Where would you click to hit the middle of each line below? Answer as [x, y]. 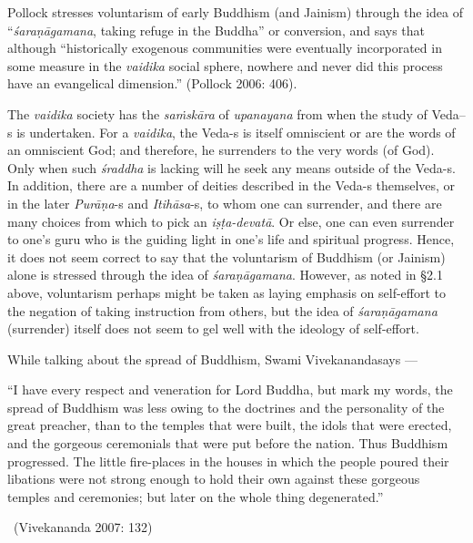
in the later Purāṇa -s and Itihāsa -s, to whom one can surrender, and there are [225, 203]
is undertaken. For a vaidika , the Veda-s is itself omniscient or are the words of [236, 132]
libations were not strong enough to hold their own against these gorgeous [214, 479]
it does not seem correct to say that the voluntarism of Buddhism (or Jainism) [226, 256]
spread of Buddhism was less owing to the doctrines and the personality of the [226, 407]
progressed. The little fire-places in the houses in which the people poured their [228, 461]
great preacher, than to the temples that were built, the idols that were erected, [230, 425]
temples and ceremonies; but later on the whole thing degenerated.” [196, 496]
